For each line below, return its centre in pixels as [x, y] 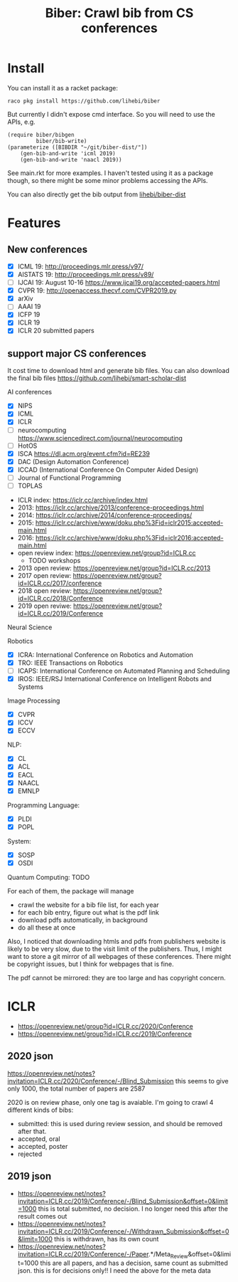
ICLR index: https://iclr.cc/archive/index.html [82, 500]
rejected [30, 1154]
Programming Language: [44, 805]
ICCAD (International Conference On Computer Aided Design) [108, 469]
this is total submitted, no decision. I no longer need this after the [133, 1209]
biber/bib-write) [61, 141]
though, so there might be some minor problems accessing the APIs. [108, 180]
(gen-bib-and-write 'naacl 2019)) [71, 159]
